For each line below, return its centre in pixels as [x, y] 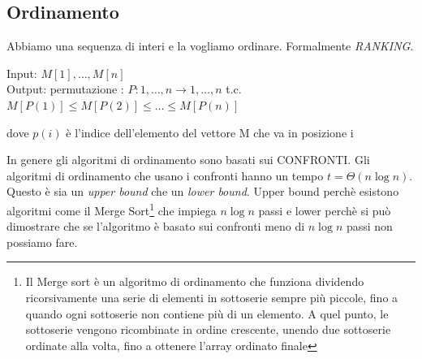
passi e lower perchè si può [325, 210]
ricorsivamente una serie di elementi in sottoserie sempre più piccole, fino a [212, 297]
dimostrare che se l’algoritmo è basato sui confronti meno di [156, 226]
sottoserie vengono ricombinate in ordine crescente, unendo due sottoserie [208, 329]
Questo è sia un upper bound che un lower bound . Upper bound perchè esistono [203, 191]
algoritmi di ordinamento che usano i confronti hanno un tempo [165, 175]
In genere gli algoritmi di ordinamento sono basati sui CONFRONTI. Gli [188, 160]
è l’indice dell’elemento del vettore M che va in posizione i [210, 132]
